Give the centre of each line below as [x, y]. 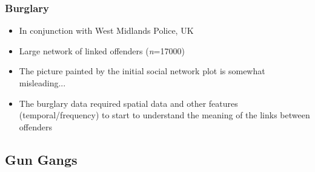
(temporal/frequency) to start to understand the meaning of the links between [164, 115]
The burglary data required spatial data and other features [128, 103]
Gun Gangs [41, 159]
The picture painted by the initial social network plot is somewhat [142, 71]
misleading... [42, 83]
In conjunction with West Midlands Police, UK [106, 30]
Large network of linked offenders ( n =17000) [102, 50]
